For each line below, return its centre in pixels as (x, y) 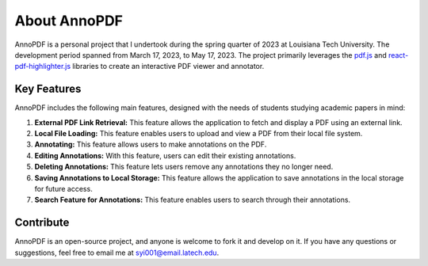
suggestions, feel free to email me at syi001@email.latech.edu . (117, 253)
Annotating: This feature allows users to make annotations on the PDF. (151, 144)
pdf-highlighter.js (43, 66)
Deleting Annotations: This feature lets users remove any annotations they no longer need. (184, 167)
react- (399, 55)
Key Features (48, 89)
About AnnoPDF (69, 21)
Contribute (42, 223)
